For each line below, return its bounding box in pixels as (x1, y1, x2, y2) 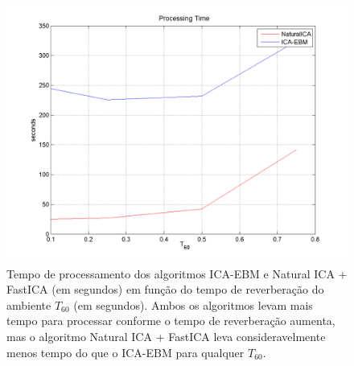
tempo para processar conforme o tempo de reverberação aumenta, (6, 312, 335, 329)
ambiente (6, 296, 51, 313)
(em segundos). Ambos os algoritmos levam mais (73, 296, 313, 313)
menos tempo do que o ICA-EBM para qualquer (6, 343, 245, 360)
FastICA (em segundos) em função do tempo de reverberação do (6, 281, 324, 298)
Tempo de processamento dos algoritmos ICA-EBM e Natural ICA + (6, 265, 348, 282)
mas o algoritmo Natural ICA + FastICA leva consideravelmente (6, 327, 326, 344)
